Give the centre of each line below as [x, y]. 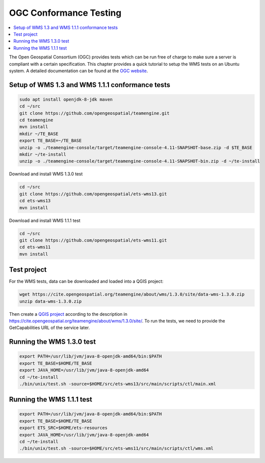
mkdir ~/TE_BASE [39, 134]
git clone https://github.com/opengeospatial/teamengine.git [94, 113]
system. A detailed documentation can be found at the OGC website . [79, 71]
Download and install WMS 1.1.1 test [45, 220]
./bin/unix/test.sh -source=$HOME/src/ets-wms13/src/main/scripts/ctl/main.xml [118, 384]
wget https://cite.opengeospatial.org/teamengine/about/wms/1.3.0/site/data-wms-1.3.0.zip [132, 294]
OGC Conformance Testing [65, 13]
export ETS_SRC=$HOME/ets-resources [64, 428]
